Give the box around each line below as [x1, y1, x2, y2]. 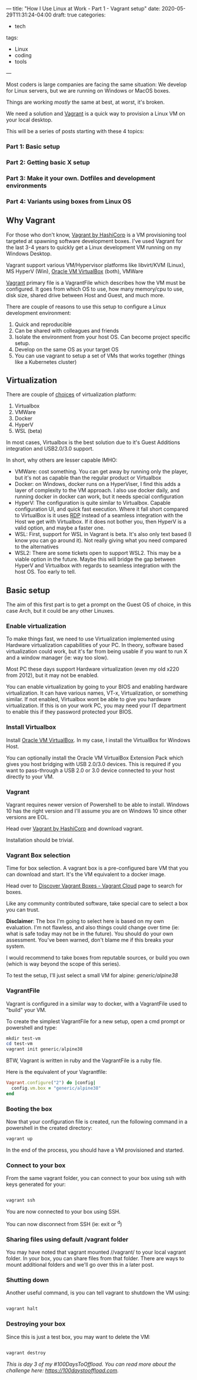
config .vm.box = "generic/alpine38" [11, 1085, 101, 1092]
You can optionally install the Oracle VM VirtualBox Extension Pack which [6, 754, 184, 761]
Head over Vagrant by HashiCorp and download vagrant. [6, 825, 144, 832]
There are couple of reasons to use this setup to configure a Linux [6, 303, 166, 310]
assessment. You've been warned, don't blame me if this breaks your [6, 937, 174, 944]
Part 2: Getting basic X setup [6, 158, 90, 166]
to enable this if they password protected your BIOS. [6, 708, 133, 715]
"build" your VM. [6, 1006, 46, 1013]
